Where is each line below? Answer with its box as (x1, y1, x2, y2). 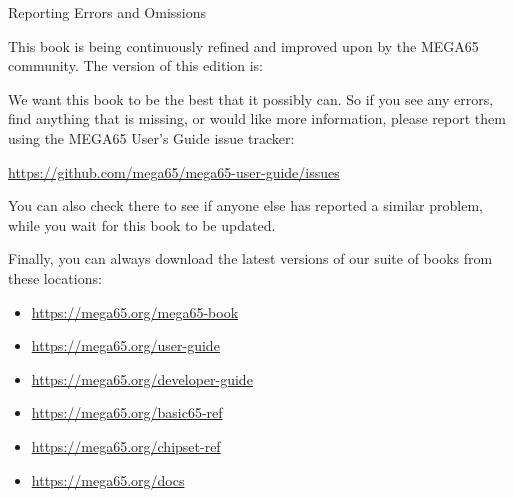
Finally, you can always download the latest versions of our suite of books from (8, 248, 493, 269)
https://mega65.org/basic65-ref (31, 402, 223, 423)
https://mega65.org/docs (31, 469, 185, 490)
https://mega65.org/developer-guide (31, 368, 253, 389)
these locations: (8, 267, 102, 288)
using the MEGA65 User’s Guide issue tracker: (8, 127, 295, 148)
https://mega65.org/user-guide (31, 335, 220, 356)
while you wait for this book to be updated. (8, 214, 276, 235)
